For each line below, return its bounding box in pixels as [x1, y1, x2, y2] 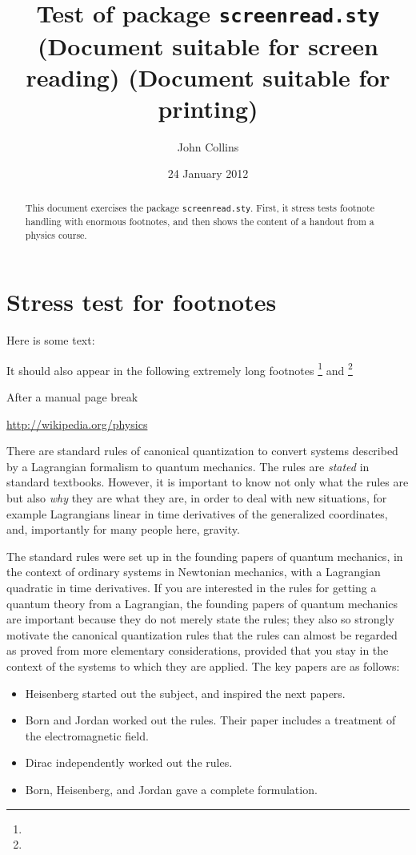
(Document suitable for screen [38, 29, 378, 62]
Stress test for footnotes [6, 285, 277, 318]
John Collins [177, 138, 239, 155]
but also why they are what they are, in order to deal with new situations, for [6, 490, 387, 506]
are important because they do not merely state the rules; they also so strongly [6, 611, 394, 627]
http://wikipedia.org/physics [6, 415, 148, 432]
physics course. [25, 228, 87, 241]
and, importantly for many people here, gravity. [6, 521, 240, 538]
